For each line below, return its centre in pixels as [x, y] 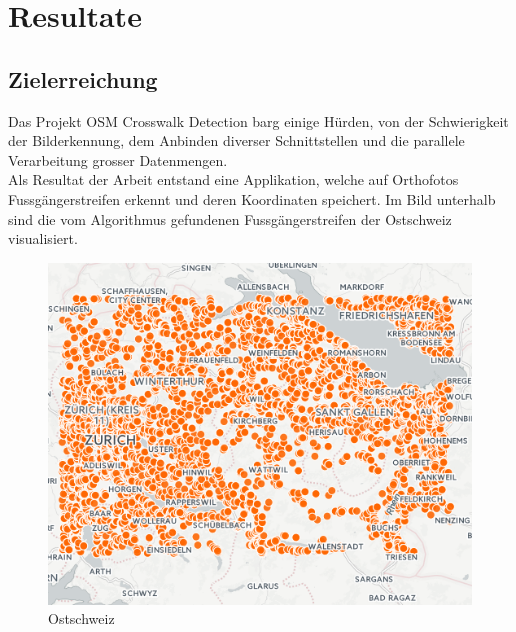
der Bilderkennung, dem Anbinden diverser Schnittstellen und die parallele [236, 140]
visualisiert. [43, 238]
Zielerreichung [83, 78]
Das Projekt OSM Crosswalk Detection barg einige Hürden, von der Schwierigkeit [258, 120]
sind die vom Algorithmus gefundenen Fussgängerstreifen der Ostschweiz [230, 218]
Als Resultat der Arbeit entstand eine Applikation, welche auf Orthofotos [233, 179]
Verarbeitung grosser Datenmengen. [118, 159]
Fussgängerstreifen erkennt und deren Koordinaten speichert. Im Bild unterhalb [252, 198]
